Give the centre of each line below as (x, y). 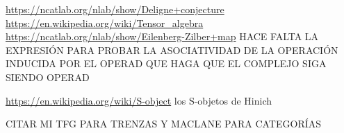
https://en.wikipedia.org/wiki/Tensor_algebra (105, 23)
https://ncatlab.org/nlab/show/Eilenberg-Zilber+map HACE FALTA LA (162, 36)
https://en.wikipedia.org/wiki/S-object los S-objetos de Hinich (139, 100)
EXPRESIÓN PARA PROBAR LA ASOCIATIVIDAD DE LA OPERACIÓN (172, 50)
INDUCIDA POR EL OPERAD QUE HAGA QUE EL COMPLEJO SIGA (166, 63)
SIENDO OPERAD (48, 77)
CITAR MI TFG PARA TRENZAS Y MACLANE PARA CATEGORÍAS (164, 124)
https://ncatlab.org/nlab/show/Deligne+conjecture (115, 9)
